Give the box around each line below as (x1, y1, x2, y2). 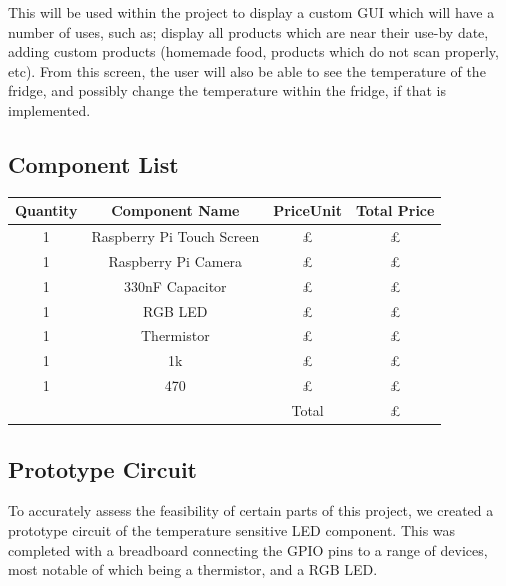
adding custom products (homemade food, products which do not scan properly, (8, 41, 499, 62)
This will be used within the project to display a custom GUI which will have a (8, 2, 495, 22)
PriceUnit (273, 200, 342, 221)
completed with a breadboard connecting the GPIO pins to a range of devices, (8, 539, 488, 560)
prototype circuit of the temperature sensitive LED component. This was (8, 519, 456, 540)
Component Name (111, 200, 240, 221)
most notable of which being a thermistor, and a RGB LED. (8, 559, 378, 580)
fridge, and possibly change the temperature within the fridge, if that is (8, 80, 446, 101)
